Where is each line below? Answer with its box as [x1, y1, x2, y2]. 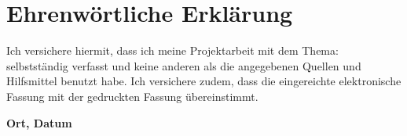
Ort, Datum [6, 114, 72, 131]
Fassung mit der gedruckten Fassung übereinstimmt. [6, 88, 258, 104]
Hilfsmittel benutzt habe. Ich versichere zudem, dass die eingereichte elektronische [6, 73, 401, 89]
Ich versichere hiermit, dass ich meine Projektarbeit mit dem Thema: [6, 42, 339, 59]
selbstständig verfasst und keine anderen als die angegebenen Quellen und [6, 57, 361, 73]
